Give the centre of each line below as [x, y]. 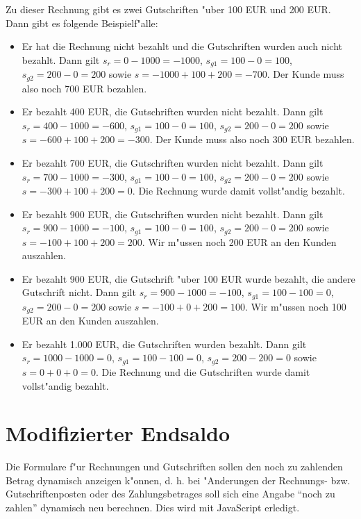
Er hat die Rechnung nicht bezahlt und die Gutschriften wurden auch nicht [182, 46]
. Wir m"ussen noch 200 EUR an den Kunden [239, 241]
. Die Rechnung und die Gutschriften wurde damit [203, 371]
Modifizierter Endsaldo [118, 433]
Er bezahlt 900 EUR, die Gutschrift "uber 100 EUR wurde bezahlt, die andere [188, 278]
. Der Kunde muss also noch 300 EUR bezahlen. [252, 139]
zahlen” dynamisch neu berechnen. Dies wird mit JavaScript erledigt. [153, 508]
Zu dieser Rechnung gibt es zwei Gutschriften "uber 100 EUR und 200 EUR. [168, 9]
